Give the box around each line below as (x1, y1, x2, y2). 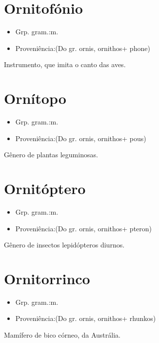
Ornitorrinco (4, 268, 90, 288)
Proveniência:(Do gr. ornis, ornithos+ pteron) (15, 223, 152, 233)
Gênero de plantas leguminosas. (4, 149, 98, 160)
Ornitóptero (4, 178, 86, 198)
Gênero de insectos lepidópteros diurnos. (4, 240, 125, 250)
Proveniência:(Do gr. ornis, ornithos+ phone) (15, 43, 150, 53)
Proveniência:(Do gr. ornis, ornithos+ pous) (15, 133, 146, 143)
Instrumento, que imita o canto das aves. (4, 59, 126, 70)
